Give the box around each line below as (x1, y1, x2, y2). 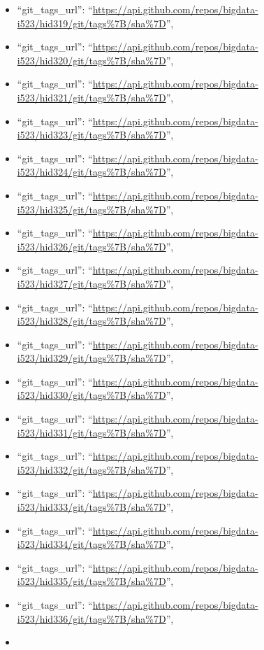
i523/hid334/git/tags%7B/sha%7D (17, 537, 166, 551)
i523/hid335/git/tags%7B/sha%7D (17, 574, 166, 588)
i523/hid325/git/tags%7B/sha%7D (17, 202, 166, 216)
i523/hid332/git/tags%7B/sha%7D (17, 462, 166, 476)
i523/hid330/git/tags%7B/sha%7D (17, 388, 166, 402)
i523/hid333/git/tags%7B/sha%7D (17, 500, 166, 514)
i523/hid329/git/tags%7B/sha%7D (17, 351, 166, 365)
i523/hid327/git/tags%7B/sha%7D (17, 276, 166, 290)
